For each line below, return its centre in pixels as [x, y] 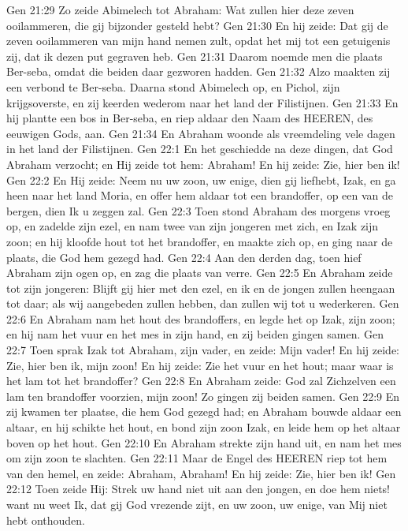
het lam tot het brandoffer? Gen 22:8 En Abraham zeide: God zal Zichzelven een [201, 381]
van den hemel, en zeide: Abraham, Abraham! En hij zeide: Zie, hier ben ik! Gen [201, 473]
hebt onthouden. [46, 520]
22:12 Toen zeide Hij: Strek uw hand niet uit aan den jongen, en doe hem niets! [198, 489]
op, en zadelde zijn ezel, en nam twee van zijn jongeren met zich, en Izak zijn [193, 226]
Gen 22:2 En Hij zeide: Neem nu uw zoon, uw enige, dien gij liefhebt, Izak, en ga [201, 179]
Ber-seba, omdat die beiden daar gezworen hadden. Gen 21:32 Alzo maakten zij [198, 71]
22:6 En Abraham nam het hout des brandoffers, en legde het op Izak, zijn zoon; [201, 318]
